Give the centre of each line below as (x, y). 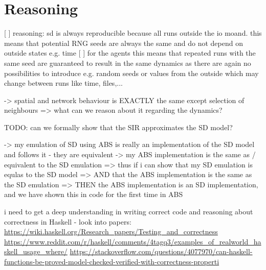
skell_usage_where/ (36, 251)
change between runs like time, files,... (63, 83)
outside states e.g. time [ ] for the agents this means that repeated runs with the (130, 53)
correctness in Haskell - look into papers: (68, 221)
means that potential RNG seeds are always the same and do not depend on (124, 43)
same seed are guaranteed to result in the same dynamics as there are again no (128, 63)
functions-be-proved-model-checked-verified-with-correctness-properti (112, 261)
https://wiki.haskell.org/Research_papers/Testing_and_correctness (111, 231)
